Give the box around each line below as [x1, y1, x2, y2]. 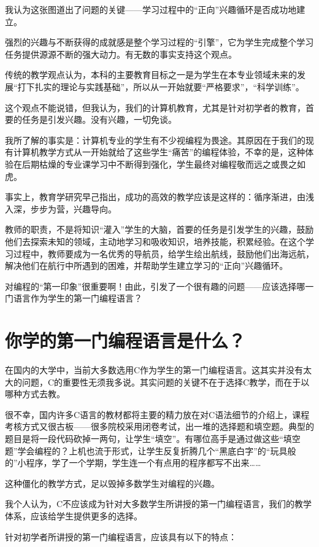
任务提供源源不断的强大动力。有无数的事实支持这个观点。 [5, 47, 237, 60]
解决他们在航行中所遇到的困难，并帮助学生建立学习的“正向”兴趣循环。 [5, 259, 288, 272]
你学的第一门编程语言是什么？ [5, 328, 246, 353]
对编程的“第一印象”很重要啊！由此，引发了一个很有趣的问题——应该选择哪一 [5, 279, 314, 292]
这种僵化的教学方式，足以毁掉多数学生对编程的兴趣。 [5, 476, 220, 489]
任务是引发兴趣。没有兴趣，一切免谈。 [21, 113, 177, 126]
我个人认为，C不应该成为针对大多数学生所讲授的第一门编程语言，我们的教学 [5, 497, 312, 510]
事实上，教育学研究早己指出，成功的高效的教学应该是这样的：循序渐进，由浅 [5, 190, 314, 203]
